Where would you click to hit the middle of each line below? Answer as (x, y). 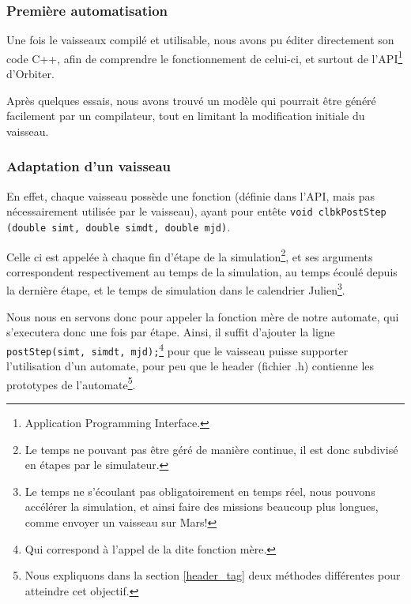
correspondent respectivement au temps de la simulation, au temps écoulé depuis (202, 271)
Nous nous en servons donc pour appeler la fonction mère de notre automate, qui (203, 316)
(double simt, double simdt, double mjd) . (119, 226)
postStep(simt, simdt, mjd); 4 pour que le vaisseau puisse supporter (177, 349)
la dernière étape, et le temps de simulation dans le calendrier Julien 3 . (176, 289)
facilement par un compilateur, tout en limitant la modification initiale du (186, 116)
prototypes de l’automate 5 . (71, 383)
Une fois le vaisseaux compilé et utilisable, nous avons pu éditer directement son (200, 40)
